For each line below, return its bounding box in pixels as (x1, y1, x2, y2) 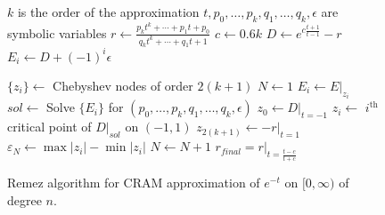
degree (7, 190, 42, 209)
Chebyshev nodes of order (53, 76, 193, 94)
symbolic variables (7, 23, 107, 42)
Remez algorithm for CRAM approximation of (7, 173, 260, 192)
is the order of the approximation (17, 3, 200, 20)
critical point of (7, 117, 92, 136)
